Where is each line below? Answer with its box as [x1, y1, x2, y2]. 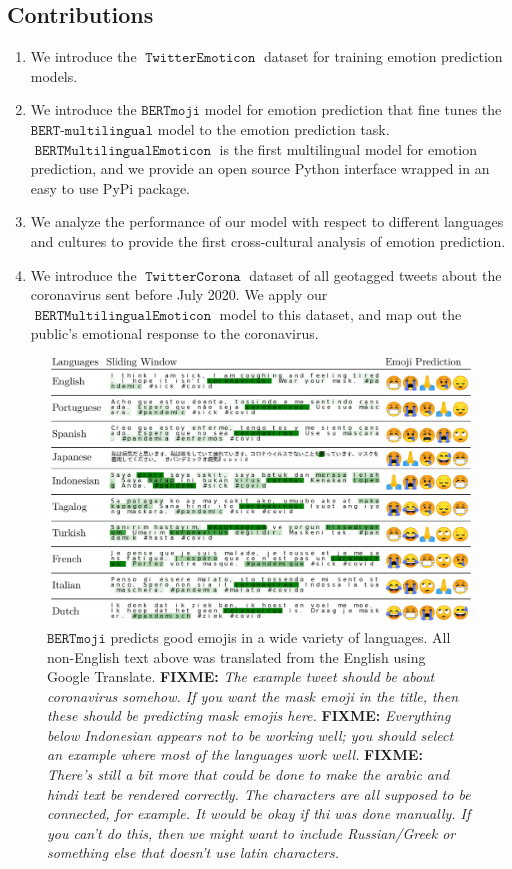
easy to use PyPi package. [30, 177, 190, 198]
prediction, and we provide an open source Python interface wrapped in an [30, 158, 490, 179]
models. [30, 65, 78, 86]
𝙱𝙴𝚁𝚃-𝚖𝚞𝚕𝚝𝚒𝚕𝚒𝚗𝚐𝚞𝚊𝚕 [30, 123, 154, 138]
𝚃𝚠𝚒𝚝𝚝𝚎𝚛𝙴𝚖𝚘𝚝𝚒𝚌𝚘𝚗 [145, 51, 256, 66]
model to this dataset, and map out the [219, 303, 462, 324]
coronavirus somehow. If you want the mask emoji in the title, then [47, 685, 459, 706]
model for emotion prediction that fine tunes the [204, 99, 502, 120]
